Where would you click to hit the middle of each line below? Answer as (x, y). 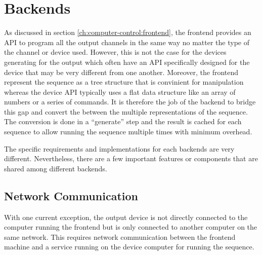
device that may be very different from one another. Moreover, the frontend (121, 72)
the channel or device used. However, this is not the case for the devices (115, 52)
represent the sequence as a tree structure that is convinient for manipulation (124, 82)
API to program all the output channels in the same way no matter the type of (127, 42)
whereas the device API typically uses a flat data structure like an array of (120, 92)
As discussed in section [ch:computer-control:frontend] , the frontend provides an (128, 32)
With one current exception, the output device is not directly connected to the (126, 217)
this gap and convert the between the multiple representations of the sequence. (126, 111)
